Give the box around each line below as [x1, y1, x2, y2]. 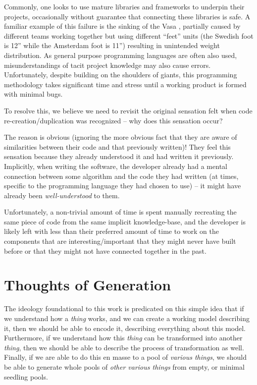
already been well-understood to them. [4, 190, 120, 200]
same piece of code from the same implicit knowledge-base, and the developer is [4, 216, 246, 226]
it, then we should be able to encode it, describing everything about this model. [4, 323, 246, 333]
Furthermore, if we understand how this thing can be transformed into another [4, 332, 243, 343]
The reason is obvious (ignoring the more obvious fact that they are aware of [4, 132, 237, 142]
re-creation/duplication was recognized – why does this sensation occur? [4, 115, 223, 125]
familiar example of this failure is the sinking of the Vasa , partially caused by [4, 21, 241, 31]
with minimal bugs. [4, 89, 63, 99]
